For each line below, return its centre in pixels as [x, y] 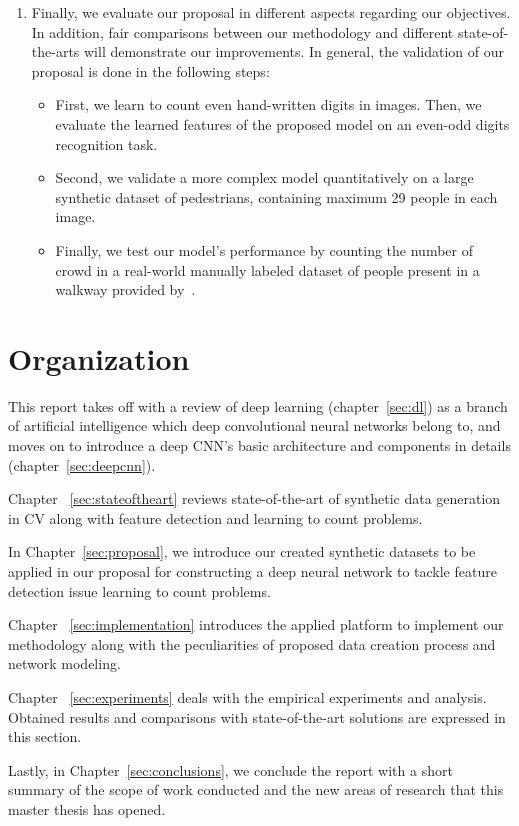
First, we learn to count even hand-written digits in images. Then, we [268, 104]
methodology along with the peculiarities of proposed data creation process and [252, 643]
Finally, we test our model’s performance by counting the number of [264, 249]
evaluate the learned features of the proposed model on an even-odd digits [282, 123]
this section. [45, 736]
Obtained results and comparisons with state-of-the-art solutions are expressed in [257, 716]
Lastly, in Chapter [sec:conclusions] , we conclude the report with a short [230, 769]
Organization [99, 357]
